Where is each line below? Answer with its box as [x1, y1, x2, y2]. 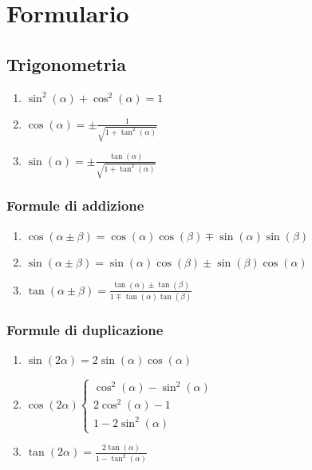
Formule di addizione [6, 196, 144, 215]
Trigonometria [6, 51, 127, 76]
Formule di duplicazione [6, 320, 164, 340]
